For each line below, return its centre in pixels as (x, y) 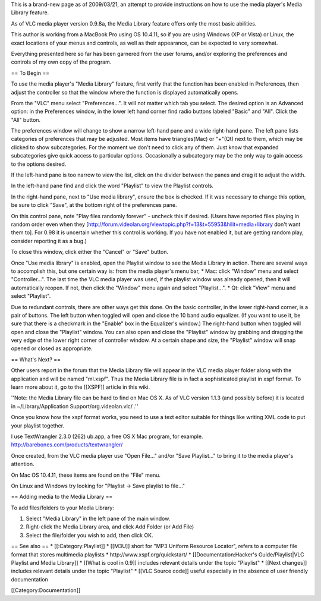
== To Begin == (30, 73)
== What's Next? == (36, 359)
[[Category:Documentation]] (46, 590)
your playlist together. (38, 426)
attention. (23, 464)
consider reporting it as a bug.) (49, 241)
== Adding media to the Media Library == (62, 497)
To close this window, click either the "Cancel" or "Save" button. (90, 252)
